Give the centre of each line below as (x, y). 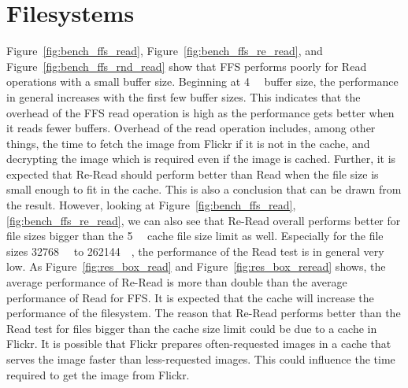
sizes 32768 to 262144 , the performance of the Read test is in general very (195, 251)
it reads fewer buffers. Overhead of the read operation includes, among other (191, 128)
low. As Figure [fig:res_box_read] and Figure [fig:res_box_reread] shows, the (196, 266)
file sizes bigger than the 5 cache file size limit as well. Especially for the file (195, 236)
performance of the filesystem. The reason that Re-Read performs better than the (204, 313)
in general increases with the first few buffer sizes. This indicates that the (184, 96)
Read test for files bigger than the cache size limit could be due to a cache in (192, 328)
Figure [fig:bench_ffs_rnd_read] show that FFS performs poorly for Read (187, 66)
